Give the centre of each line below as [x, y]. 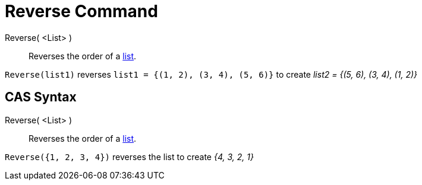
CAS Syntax [41, 97]
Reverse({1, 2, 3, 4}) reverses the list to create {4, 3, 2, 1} [129, 157]
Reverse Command [81, 11]
